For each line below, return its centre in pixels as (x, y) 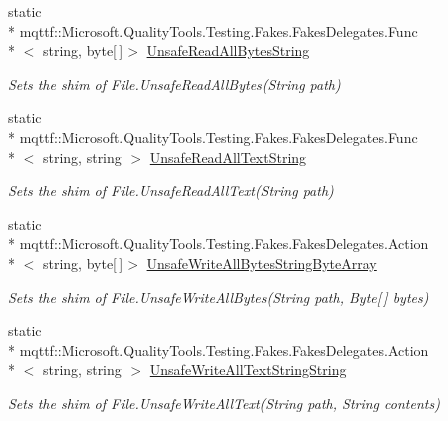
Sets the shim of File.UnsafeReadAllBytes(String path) (174, 83)
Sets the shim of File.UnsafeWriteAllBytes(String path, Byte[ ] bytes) (218, 296)
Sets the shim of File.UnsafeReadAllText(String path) (171, 190)
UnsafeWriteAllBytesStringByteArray (261, 262)
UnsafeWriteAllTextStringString (248, 369)
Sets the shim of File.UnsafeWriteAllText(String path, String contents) (224, 402)
